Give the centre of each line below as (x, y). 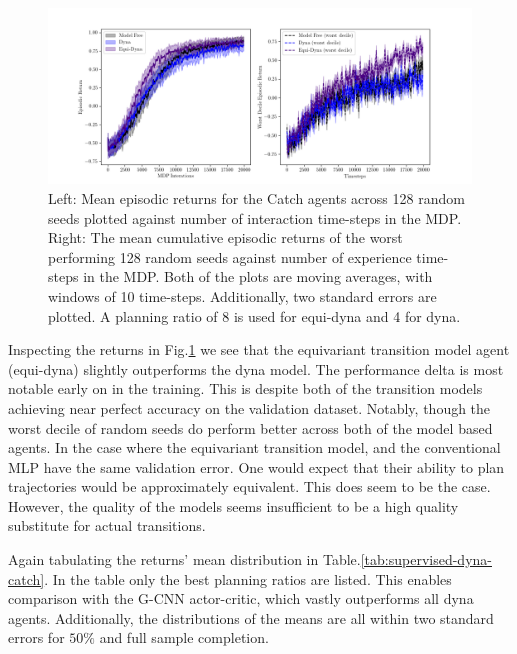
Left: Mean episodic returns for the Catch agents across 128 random (256, 197)
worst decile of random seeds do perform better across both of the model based (250, 427)
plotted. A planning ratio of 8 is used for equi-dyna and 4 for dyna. (254, 315)
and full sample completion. (184, 637)
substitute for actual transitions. (107, 525)
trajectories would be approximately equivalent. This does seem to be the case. (249, 486)
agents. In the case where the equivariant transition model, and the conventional (254, 447)
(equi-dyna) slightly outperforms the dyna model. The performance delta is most (256, 368)
